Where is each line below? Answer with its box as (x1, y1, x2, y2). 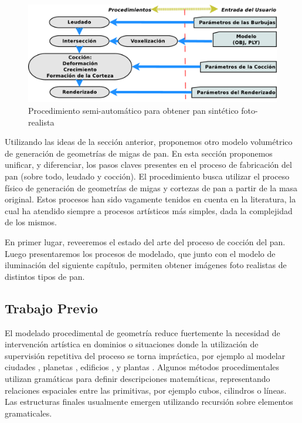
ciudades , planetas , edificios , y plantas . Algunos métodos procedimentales (5, 361, 280, 373)
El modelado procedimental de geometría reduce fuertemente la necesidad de (5, 326, 280, 339)
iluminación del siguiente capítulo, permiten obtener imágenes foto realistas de (5, 259, 287, 271)
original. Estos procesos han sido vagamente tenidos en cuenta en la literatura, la (5, 193, 296, 205)
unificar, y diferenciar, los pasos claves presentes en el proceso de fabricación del (5, 158, 292, 171)
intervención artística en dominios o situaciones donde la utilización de (5, 338, 259, 350)
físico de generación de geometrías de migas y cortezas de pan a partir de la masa (5, 181, 298, 194)
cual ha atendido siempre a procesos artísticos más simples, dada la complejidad (5, 204, 293, 216)
